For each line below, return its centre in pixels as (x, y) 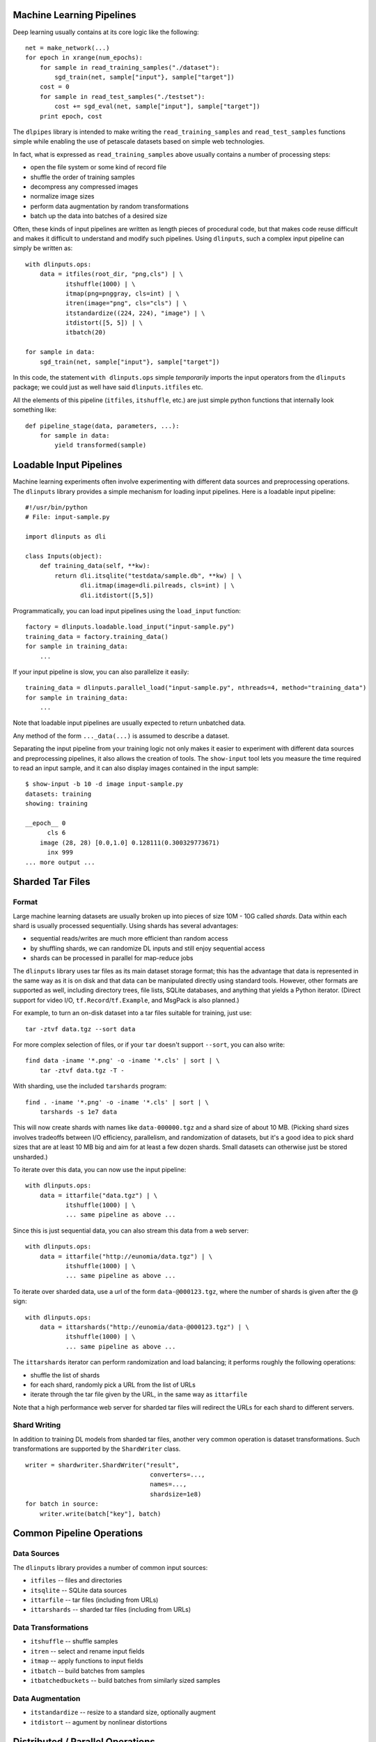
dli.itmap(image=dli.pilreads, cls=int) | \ (157, 586)
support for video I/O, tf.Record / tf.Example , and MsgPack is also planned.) (126, 1000)
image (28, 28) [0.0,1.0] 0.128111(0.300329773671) (130, 842)
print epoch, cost (71, 116)
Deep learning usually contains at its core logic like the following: (106, 32)
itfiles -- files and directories (76, 1580)
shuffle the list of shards (65, 1375)
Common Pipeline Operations (78, 1533)
